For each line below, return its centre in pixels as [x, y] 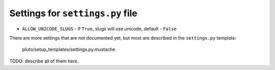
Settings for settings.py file [73, 13]
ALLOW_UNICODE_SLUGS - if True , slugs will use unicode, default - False [99, 28]
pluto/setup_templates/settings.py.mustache [69, 49]
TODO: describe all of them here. [44, 61]
